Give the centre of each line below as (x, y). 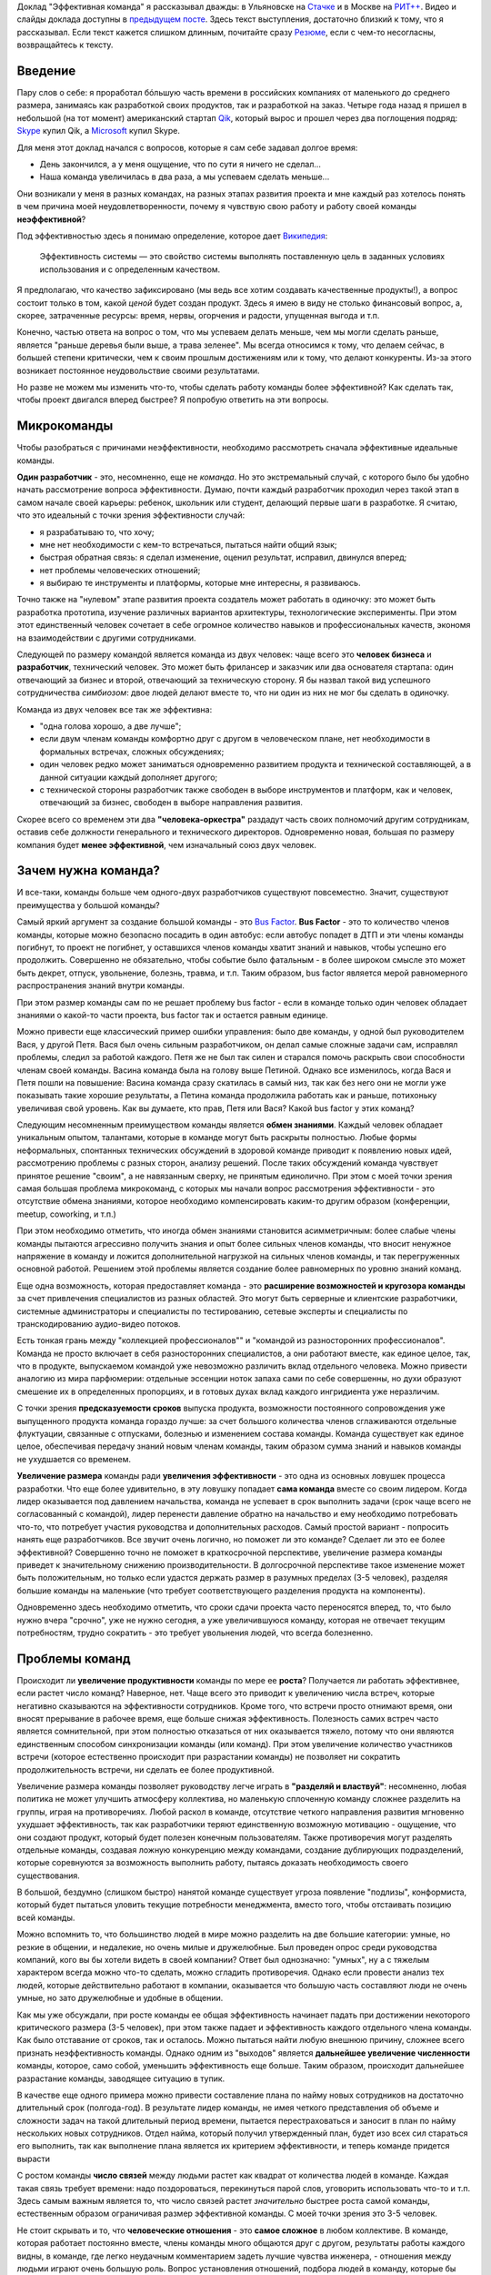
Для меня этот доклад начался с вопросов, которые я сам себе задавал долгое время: (187, 147)
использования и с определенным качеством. (130, 269)
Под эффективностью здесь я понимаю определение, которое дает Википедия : (172, 236)
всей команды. (46, 1917)
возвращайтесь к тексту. (65, 45)
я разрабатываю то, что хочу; (97, 531)
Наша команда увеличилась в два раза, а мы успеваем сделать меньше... (185, 177)
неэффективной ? (51, 219)
